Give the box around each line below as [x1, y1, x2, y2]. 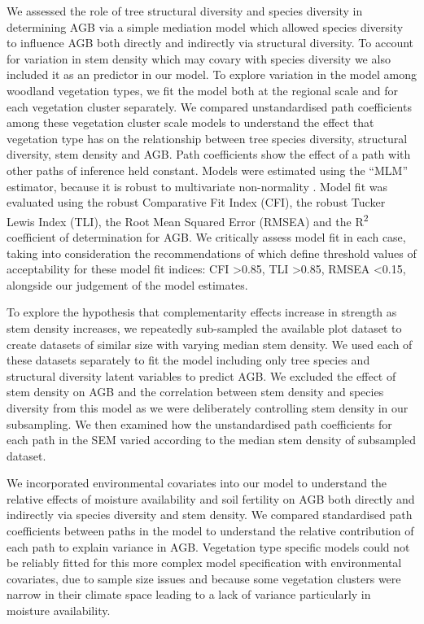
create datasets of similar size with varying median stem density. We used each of [7, 335, 413, 352]
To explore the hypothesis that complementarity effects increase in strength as [7, 303, 397, 321]
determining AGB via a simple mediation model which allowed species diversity [7, 18, 404, 35]
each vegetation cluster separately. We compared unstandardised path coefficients [7, 98, 412, 115]
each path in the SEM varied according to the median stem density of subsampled [7, 431, 417, 448]
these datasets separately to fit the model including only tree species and [7, 351, 370, 369]
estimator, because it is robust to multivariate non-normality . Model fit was [7, 177, 387, 194]
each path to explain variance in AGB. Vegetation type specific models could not [7, 538, 410, 555]
